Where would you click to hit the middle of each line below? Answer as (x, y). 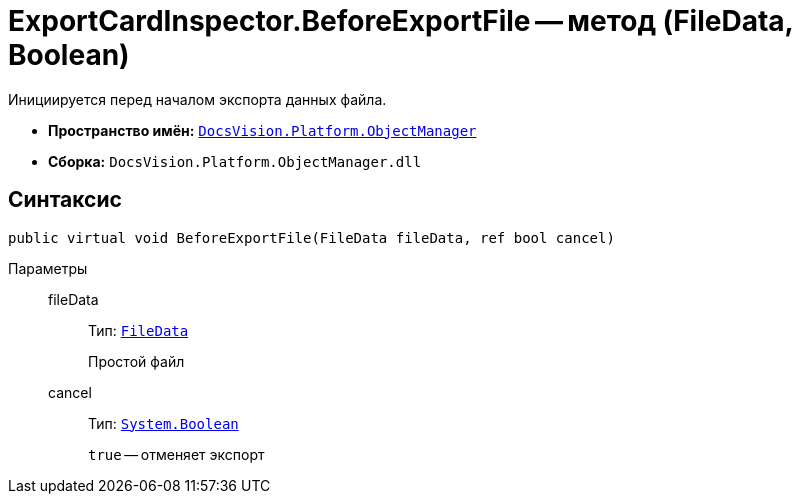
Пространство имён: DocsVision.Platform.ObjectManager (262, 130)
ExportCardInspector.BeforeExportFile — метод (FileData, (401, 21)
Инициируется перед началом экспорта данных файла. (197, 99)
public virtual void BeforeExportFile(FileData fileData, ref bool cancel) (311, 237)
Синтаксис (65, 200)
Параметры (48, 268)
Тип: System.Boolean (163, 423)
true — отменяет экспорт (176, 454)
